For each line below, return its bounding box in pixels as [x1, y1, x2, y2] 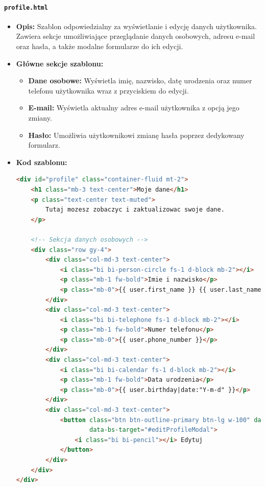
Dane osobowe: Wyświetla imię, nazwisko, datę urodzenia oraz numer [28, 75, 252, 86]
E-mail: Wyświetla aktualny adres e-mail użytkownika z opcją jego [28, 102, 239, 113]
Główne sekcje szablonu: [16, 58, 104, 68]
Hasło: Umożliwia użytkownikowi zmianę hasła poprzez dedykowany [28, 129, 245, 140]
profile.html [4, 4, 48, 11]
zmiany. [28, 112, 52, 123]
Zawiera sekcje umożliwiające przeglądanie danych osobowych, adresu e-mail [16, 31, 255, 41]
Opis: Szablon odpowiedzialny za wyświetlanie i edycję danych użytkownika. [16, 20, 257, 31]
